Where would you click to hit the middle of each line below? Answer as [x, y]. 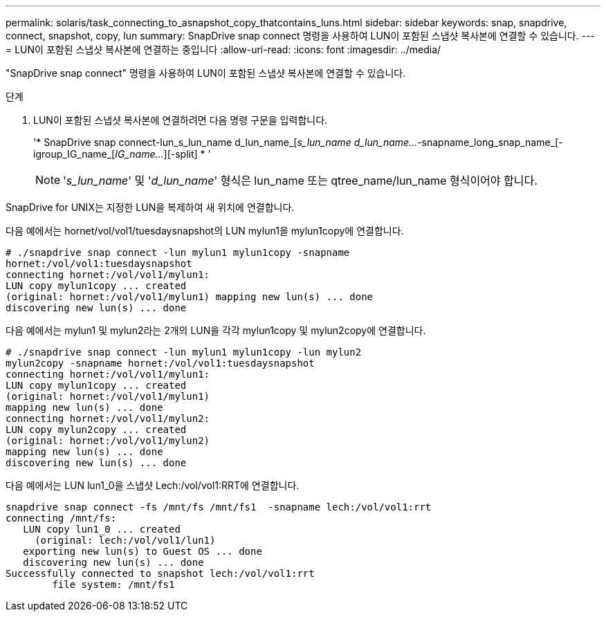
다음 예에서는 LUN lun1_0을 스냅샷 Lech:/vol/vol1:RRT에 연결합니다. [153, 485]
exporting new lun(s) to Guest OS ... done [143, 551]
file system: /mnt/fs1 [113, 584]
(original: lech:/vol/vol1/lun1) [125, 540]
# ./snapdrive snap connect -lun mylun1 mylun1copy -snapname [178, 252]
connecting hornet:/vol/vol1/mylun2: [108, 418]
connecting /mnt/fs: [61, 518]
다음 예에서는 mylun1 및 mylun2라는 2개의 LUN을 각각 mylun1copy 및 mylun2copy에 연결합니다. [216, 330]
